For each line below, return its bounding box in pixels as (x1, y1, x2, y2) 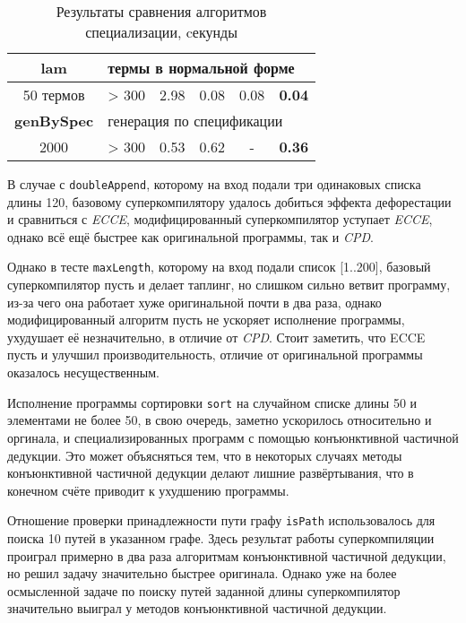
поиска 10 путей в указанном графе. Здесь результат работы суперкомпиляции (7, 528, 435, 547)
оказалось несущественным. (7, 363, 160, 382)
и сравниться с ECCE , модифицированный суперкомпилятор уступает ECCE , (7, 210, 433, 229)
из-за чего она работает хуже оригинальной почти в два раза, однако (7, 292, 382, 311)
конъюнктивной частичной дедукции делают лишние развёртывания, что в (7, 463, 414, 482)
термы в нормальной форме (108, 57, 295, 78)
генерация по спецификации (108, 110, 283, 131)
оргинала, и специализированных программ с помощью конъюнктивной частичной (7, 428, 459, 446)
